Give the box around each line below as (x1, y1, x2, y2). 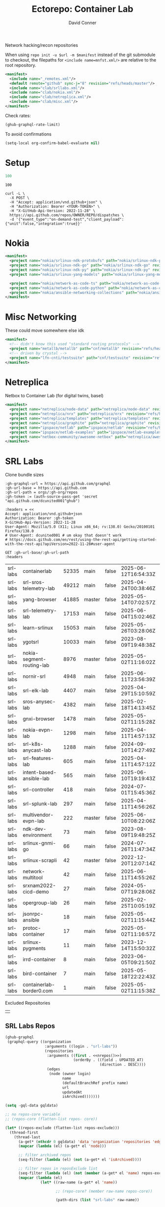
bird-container (23, 970, 57, 977)
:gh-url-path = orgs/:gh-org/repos (5, 490, 78, 495)
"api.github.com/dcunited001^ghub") (5, 499, 80, 504)
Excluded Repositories (5, 1000, 51, 1006)
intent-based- (23, 769, 57, 776)
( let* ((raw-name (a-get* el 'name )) (40, 1180, 118, 1185)
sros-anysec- (23, 698, 56, 705)
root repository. (5, 62, 36, 68)
